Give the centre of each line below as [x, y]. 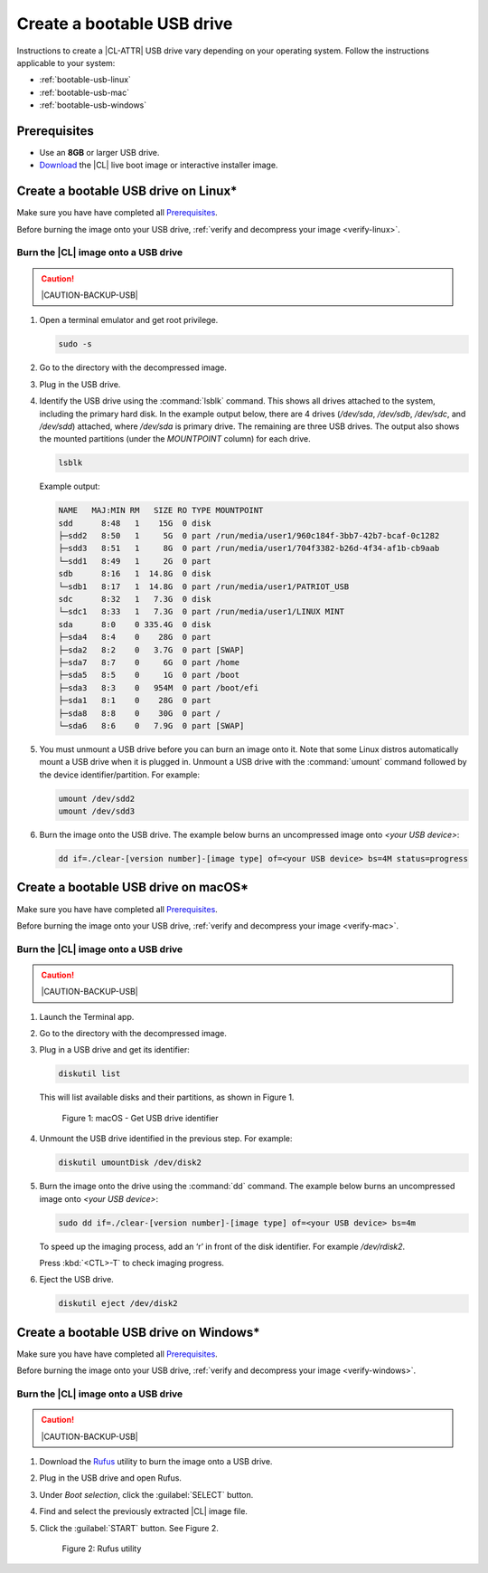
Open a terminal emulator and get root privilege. [129, 320]
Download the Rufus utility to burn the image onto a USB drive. [156, 1461]
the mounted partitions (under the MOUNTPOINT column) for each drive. [175, 439]
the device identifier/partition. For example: [120, 775]
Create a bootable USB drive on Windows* [138, 1332]
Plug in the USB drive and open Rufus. [111, 1478]
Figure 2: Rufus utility [102, 1549]
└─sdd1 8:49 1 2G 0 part [135, 561]
